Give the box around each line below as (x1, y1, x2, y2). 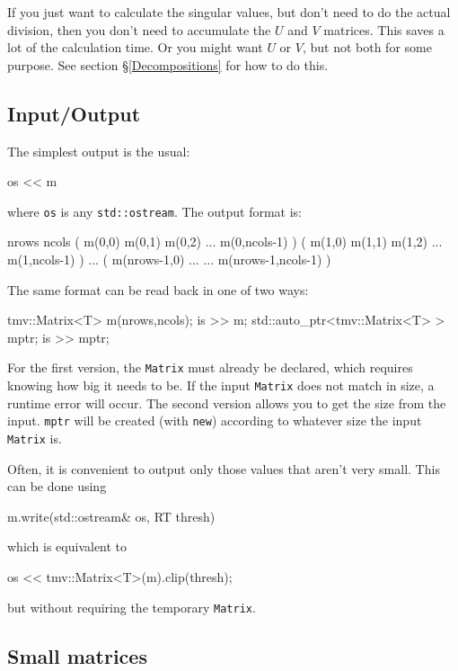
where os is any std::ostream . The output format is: (7, 201, 302, 220)
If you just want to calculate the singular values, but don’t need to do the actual (7, 3, 451, 21)
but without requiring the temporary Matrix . (7, 597, 256, 616)
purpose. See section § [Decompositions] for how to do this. (7, 55, 329, 74)
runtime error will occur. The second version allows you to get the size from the (7, 393, 446, 412)
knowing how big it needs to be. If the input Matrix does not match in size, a (7, 376, 435, 395)
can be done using (7, 477, 107, 496)
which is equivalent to (7, 537, 128, 556)
